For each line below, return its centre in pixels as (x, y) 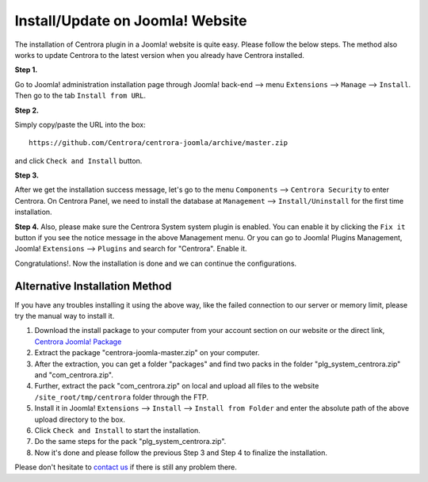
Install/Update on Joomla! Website (131, 21)
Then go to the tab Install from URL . (80, 96)
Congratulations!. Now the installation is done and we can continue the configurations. (156, 263)
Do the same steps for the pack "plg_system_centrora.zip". (130, 442)
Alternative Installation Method (93, 286)
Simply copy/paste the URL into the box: (80, 124)
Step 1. (26, 70)
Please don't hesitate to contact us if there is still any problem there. (126, 467)
